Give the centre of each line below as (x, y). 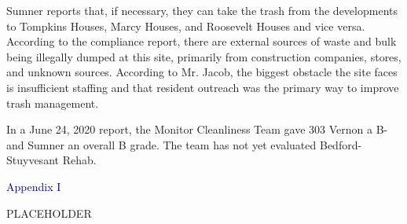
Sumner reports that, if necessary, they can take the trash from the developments (202, 10)
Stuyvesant (33, 160)
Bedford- (341, 144)
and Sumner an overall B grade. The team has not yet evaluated (161, 144)
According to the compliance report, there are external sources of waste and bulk (202, 41)
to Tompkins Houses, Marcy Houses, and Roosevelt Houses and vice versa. (186, 26)
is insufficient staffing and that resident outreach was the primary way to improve (203, 87)
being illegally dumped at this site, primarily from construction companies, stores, (204, 56)
